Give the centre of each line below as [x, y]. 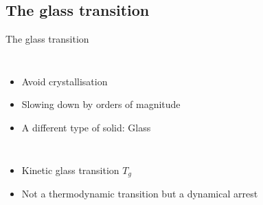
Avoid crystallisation [65, 81]
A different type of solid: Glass [86, 127]
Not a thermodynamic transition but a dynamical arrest [140, 194]
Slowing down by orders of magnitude [101, 104]
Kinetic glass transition [70, 170]
